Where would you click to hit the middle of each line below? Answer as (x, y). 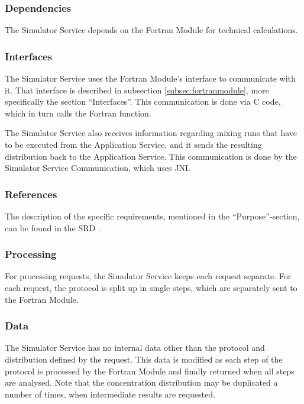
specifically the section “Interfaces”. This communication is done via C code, (143, 101)
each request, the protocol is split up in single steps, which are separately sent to (151, 287)
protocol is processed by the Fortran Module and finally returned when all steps (150, 371)
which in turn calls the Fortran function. (78, 113)
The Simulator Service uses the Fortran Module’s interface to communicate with (150, 78)
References (31, 194)
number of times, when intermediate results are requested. (110, 394)
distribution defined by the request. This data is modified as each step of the (144, 359)
